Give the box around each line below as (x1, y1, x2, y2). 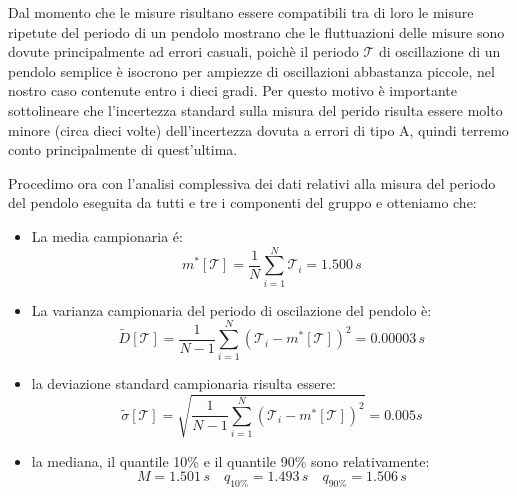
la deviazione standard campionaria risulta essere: (31, 373, 336, 394)
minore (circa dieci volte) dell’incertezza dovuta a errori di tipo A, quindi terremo (8, 119, 509, 140)
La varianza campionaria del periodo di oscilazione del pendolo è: (31, 299, 432, 320)
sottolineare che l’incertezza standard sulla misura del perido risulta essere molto (8, 99, 503, 120)
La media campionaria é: (31, 225, 183, 246)
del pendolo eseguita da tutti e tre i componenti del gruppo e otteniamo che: (8, 192, 477, 213)
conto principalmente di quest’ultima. (8, 139, 238, 160)
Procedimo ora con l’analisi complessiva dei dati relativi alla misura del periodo (8, 172, 496, 193)
